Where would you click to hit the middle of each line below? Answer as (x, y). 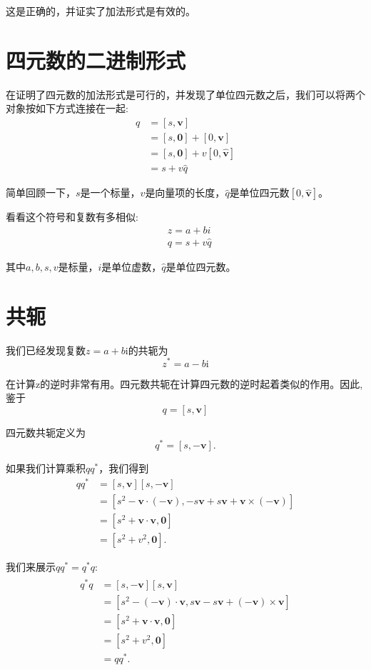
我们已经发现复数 (46, 350)
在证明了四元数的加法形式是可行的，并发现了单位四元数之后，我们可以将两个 (185, 94)
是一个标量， (110, 192)
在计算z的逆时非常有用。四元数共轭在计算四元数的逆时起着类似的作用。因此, (184, 383)
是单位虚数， (132, 267)
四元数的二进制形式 (96, 60)
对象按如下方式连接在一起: (67, 108)
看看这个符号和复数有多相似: (72, 217)
